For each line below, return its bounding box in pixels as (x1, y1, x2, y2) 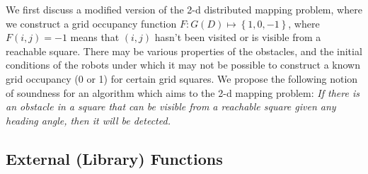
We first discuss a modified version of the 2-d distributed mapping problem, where (6, 2, 362, 16)
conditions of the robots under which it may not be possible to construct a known (6, 57, 361, 72)
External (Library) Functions (6, 147, 223, 169)
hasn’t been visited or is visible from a (154, 30, 321, 45)
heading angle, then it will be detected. (6, 112, 171, 127)
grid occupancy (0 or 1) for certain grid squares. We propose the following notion (6, 71, 358, 86)
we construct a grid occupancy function (6, 16, 177, 30)
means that (70, 30, 120, 45)
